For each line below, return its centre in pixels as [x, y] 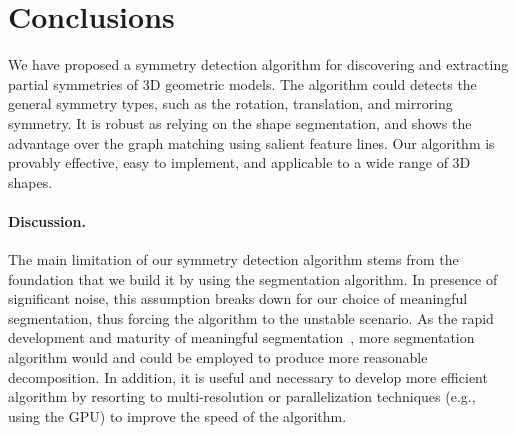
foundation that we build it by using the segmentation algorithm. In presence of [253, 278]
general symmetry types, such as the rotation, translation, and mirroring [230, 103]
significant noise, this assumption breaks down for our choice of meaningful [238, 298]
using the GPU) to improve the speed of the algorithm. [177, 415]
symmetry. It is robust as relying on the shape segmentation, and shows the [240, 122]
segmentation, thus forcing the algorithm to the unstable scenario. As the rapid [251, 317]
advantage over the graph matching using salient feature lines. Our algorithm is [251, 142]
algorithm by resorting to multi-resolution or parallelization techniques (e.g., [242, 396]
